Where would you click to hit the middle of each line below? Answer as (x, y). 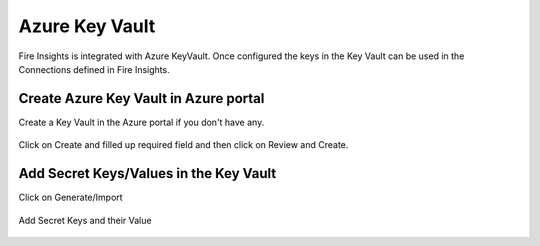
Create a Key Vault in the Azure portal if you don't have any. (141, 122)
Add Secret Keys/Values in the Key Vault (147, 173)
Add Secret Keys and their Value (85, 220)
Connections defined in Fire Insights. (94, 69)
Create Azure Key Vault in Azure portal (141, 98)
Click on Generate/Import (71, 197)
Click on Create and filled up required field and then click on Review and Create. (183, 145)
